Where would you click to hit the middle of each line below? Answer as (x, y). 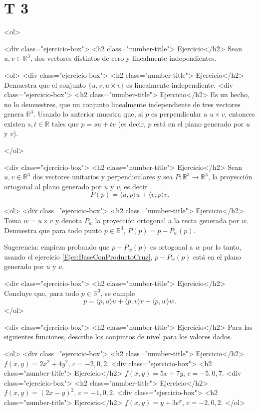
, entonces (240, 114)
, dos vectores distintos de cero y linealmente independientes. (123, 58)
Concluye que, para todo (42, 293)
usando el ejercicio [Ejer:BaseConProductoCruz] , (78, 256)
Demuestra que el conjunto (45, 84)
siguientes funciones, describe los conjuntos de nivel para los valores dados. (118, 337)
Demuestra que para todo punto (53, 230)
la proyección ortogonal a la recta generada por (167, 220)
